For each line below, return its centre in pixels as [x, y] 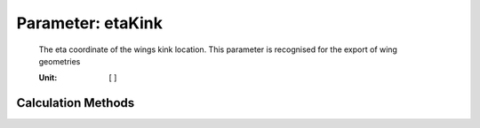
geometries [60, 61]
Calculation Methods [76, 103]
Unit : [48, 78]
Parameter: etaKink [90, 23]
